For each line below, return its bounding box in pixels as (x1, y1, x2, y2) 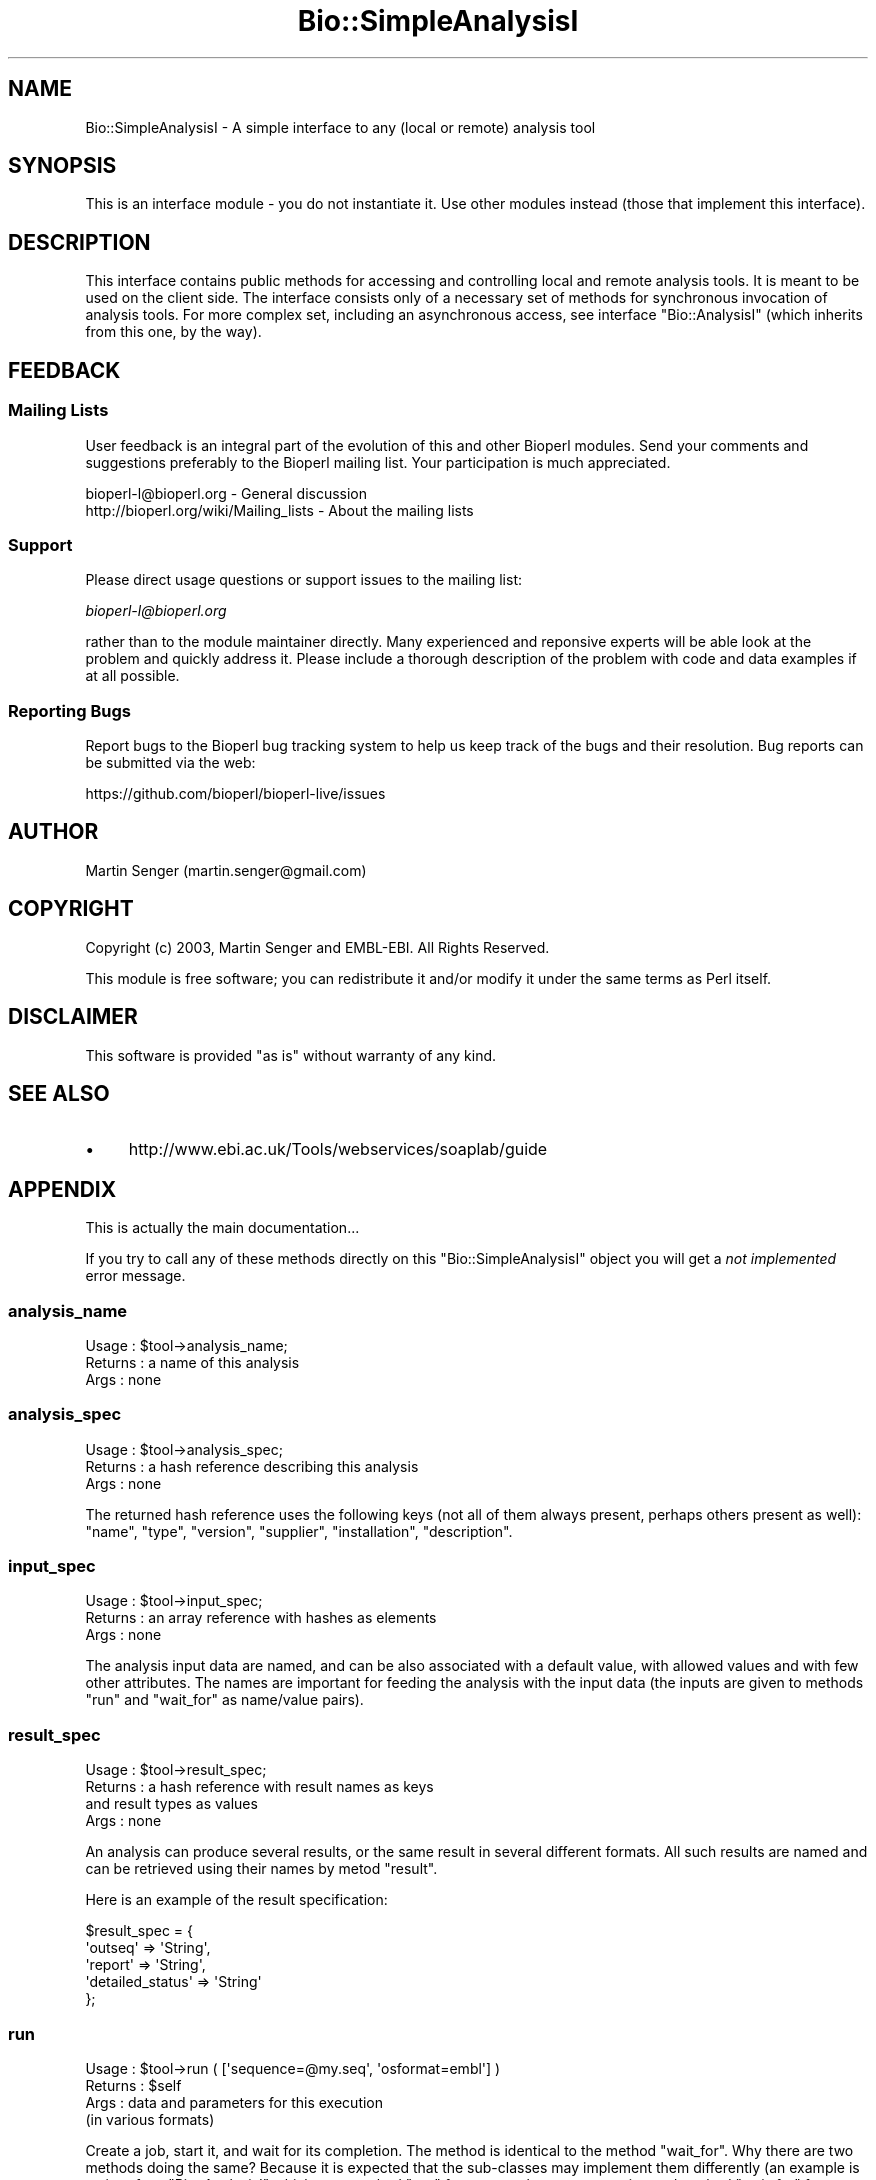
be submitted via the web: (85, 754, 256, 771)
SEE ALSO (8, 1080, 110, 1106)
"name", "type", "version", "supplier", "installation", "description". (85, 1522, 513, 1540)
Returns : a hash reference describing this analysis (85, 1457, 419, 1475)
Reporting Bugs (8, 700, 131, 721)
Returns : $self (85, 2076, 182, 2094)
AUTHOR (8, 819, 99, 845)
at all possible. (85, 667, 180, 685)
